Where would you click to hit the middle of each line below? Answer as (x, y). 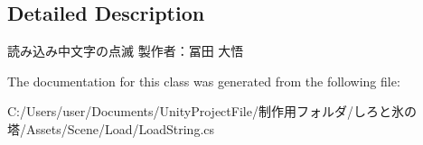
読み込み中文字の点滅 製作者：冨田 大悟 (126, 51)
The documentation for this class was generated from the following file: (204, 81)
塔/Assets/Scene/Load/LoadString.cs (111, 128)
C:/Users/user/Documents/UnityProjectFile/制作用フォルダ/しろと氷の (212, 111)
